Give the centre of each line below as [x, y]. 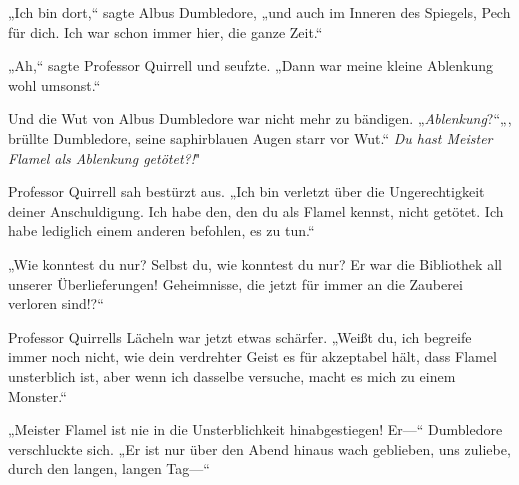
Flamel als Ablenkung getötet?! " [104, 157]
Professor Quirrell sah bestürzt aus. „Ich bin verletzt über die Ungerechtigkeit [246, 191]
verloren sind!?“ [56, 303]
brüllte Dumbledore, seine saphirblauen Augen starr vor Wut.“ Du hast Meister [250, 137]
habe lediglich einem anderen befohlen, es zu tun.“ [161, 230]
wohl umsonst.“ [54, 84]
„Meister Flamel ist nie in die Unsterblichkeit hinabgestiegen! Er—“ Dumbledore [255, 429]
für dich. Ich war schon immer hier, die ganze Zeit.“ [165, 31]
